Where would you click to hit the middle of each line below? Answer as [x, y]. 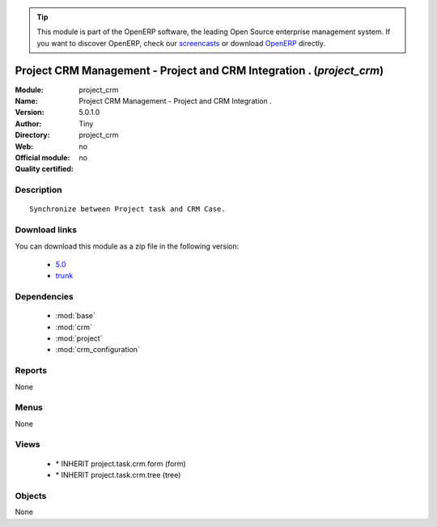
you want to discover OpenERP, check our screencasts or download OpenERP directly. [181, 43]
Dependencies [45, 297]
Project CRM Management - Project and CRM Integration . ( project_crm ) [199, 70]
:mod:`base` [76, 316]
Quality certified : [45, 169]
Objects [31, 495]
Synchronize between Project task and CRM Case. [127, 209]
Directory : [32, 135]
